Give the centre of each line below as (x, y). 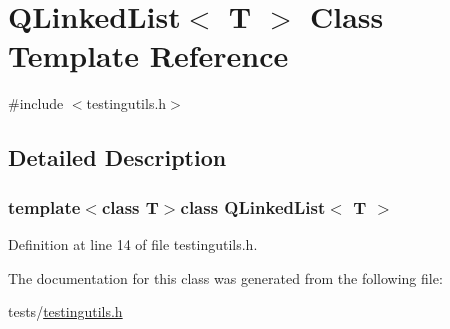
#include (36, 103)
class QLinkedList (253, 206)
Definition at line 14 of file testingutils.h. (133, 243)
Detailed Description (117, 157)
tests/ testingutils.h (65, 311)
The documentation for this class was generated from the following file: (225, 277)
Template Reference (148, 55)
